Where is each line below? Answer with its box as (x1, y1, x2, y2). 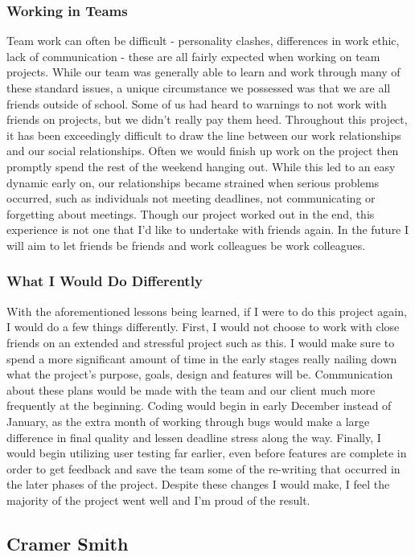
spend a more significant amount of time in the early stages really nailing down (6, 350, 397, 367)
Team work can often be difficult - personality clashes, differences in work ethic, (6, 32, 400, 49)
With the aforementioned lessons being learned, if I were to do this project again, (6, 302, 407, 319)
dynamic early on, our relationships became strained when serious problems (6, 174, 380, 190)
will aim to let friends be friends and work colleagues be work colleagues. (6, 236, 366, 253)
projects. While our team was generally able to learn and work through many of (6, 63, 401, 80)
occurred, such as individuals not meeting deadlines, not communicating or (6, 190, 376, 207)
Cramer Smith (6, 530, 129, 555)
